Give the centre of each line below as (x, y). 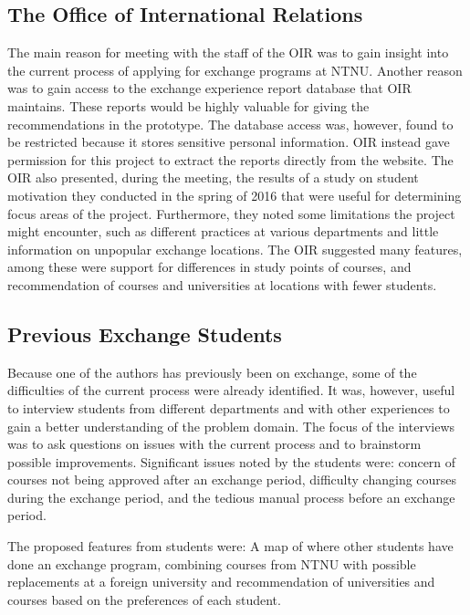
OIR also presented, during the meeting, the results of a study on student (213, 177)
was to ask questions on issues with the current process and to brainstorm (214, 444)
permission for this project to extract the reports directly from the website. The (230, 159)
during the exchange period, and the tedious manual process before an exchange (231, 497)
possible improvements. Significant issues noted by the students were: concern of (232, 461)
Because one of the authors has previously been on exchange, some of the (212, 372)
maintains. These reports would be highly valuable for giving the (188, 105)
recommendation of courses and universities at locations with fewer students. (222, 284)
